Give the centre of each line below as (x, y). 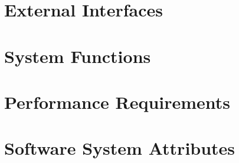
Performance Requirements (117, 102)
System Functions (78, 56)
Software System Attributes (120, 148)
